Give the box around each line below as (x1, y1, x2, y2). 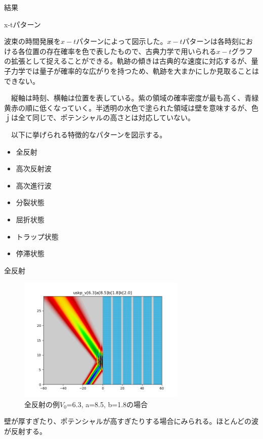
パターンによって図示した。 (76, 36, 167, 46)
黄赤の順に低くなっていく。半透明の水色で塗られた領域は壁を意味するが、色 (4, 102, 259, 113)
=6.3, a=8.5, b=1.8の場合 (66, 399, 148, 409)
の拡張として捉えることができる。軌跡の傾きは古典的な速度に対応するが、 (4, 56, 251, 66)
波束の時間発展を (4, 36, 61, 46)
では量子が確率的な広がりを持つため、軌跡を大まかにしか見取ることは (25, 65, 259, 76)
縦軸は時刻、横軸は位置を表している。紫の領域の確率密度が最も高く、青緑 (11, 92, 259, 103)
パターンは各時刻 (182, 36, 239, 46)
